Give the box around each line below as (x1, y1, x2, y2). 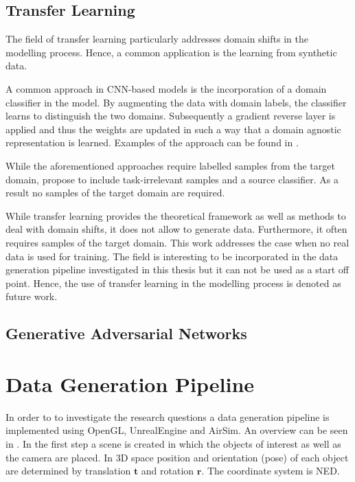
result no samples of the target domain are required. (5, 185, 225, 200)
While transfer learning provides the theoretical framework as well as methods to (5, 208, 346, 222)
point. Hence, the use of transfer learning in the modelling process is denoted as (5, 275, 341, 290)
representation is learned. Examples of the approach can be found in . (5, 135, 299, 150)
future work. (5, 289, 58, 303)
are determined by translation (5, 463, 131, 478)
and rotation (141, 463, 194, 478)
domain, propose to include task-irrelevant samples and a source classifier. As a (5, 172, 339, 186)
